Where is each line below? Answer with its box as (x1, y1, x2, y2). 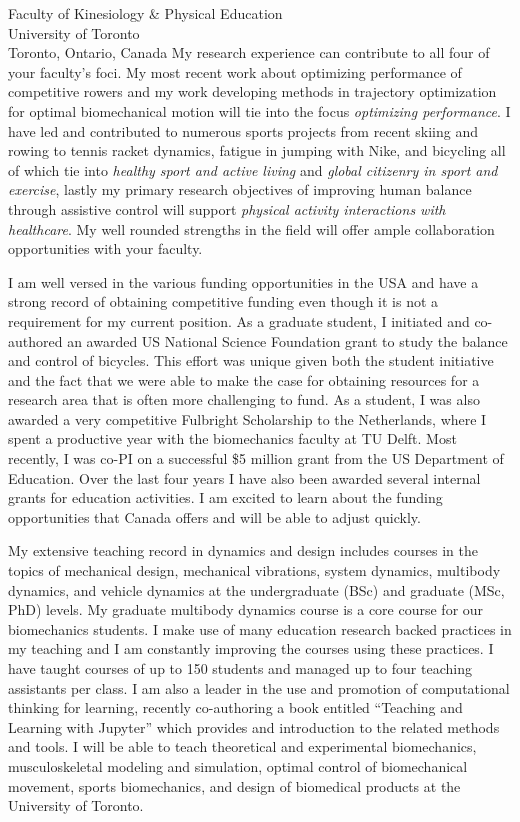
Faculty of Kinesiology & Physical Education (8, 3, 283, 23)
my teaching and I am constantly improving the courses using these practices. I (8, 638, 494, 659)
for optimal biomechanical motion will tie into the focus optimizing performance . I (8, 100, 511, 121)
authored (8, 330, 63, 351)
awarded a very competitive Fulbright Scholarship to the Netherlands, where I (8, 408, 487, 429)
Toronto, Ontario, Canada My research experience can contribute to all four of (8, 42, 490, 63)
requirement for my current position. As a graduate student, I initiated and (8, 310, 470, 331)
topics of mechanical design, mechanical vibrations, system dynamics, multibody (8, 560, 501, 581)
